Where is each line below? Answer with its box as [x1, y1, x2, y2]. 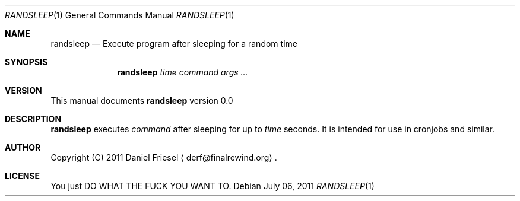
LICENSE [5, 171, 40, 181]
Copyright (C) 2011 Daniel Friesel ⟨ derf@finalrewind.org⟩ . [50, 152, 277, 162]
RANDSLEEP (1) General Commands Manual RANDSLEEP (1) [5, 10, 234, 20]
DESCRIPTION [5, 114, 62, 124]
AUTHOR [5, 142, 41, 152]
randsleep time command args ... [117, 67, 248, 77]
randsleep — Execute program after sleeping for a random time [50, 39, 297, 49]
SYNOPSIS [5, 57, 48, 67]
